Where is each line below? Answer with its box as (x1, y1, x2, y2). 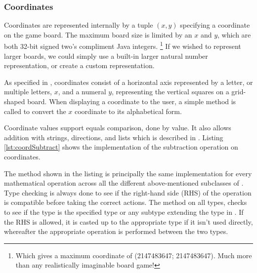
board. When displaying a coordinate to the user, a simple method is (27, 96, 236, 107)
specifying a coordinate (180, 20, 250, 30)
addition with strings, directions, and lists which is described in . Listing (4, 132, 223, 142)
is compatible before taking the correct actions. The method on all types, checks (4, 197, 247, 207)
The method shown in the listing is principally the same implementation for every (4, 168, 252, 178)
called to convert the (4, 106, 66, 116)
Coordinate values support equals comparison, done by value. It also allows (4, 122, 231, 133)
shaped (4, 96, 25, 107)
